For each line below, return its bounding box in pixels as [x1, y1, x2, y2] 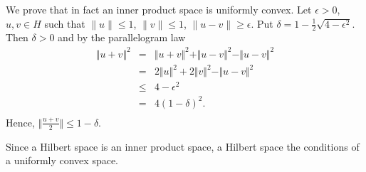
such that [44, 16, 85, 31]
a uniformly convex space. [6, 153, 119, 168]
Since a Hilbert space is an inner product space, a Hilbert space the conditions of [6, 139, 360, 154]
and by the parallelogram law [58, 30, 186, 45]
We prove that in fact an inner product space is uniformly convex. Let [6, 2, 312, 16]
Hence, [6, 114, 35, 129]
